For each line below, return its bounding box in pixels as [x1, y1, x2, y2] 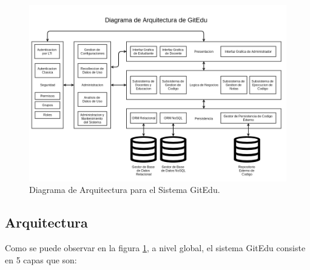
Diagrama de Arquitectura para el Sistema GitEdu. [29, 183, 220, 196]
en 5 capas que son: [5, 253, 77, 266]
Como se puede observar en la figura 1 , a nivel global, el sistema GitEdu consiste [5, 241, 306, 254]
